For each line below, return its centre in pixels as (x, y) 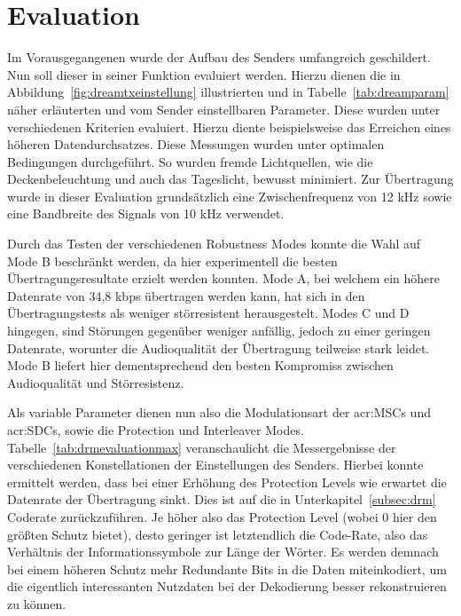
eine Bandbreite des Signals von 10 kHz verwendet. (146, 213)
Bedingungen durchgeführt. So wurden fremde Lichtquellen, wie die (190, 161)
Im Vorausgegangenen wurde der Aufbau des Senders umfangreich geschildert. (219, 57)
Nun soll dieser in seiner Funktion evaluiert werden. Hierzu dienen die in (204, 74)
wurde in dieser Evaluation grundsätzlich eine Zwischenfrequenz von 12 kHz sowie (230, 196)
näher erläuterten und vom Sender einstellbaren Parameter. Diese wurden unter (224, 109)
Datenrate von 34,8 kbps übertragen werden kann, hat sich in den (186, 295)
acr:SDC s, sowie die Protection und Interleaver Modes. (156, 430)
